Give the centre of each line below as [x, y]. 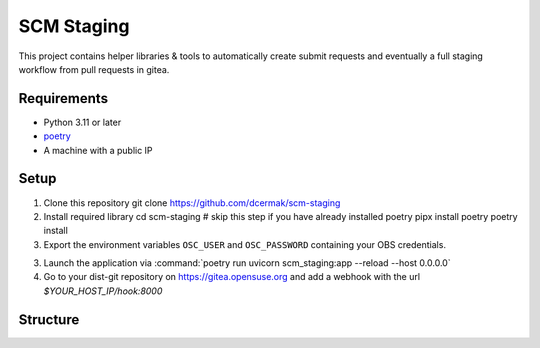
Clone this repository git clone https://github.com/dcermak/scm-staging [192, 202]
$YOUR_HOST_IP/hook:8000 [103, 291]
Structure [49, 319]
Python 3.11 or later [82, 122]
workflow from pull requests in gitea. [94, 69]
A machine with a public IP [98, 150]
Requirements [63, 98]
